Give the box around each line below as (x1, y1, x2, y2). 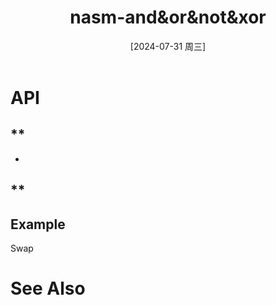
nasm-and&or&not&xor (69, 6, 267, 29)
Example (10, 216, 66, 233)
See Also (10, 277, 86, 300)
